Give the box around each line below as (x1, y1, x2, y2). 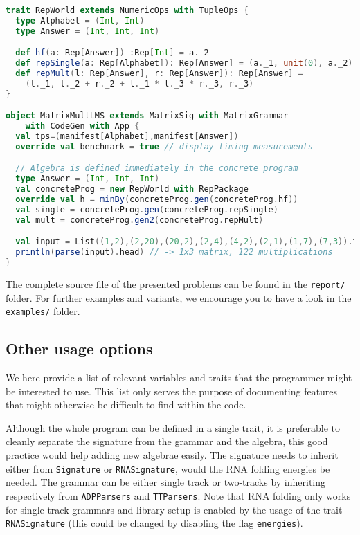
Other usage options (6, 338, 153, 359)
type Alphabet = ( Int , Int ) (15, 15, 145, 26)
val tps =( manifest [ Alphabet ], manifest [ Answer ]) (15, 132, 239, 142)
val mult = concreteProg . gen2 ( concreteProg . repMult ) (15, 215, 264, 225)
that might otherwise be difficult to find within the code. (6, 397, 246, 412)
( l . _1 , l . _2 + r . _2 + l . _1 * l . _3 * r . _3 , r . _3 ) (25, 78, 254, 89)
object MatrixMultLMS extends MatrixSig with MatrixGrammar (6, 111, 289, 121)
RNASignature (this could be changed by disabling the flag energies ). (6, 516, 303, 530)
